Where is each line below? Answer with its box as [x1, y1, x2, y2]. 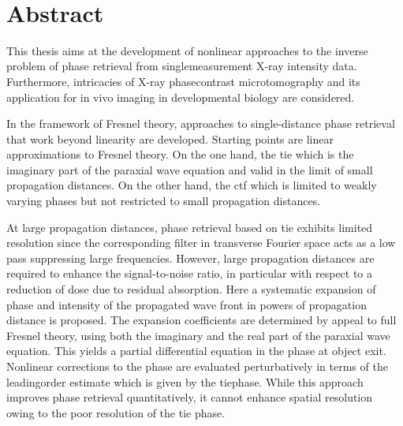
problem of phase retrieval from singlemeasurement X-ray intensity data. [6, 58, 357, 74]
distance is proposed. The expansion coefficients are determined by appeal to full [6, 312, 397, 328]
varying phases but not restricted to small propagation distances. [6, 192, 321, 209]
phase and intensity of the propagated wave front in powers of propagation [6, 296, 367, 312]
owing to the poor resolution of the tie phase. [6, 404, 226, 420]
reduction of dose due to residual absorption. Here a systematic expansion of [6, 281, 376, 297]
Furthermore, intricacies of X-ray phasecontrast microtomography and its [6, 73, 360, 89]
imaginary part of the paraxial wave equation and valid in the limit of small [6, 161, 373, 177]
